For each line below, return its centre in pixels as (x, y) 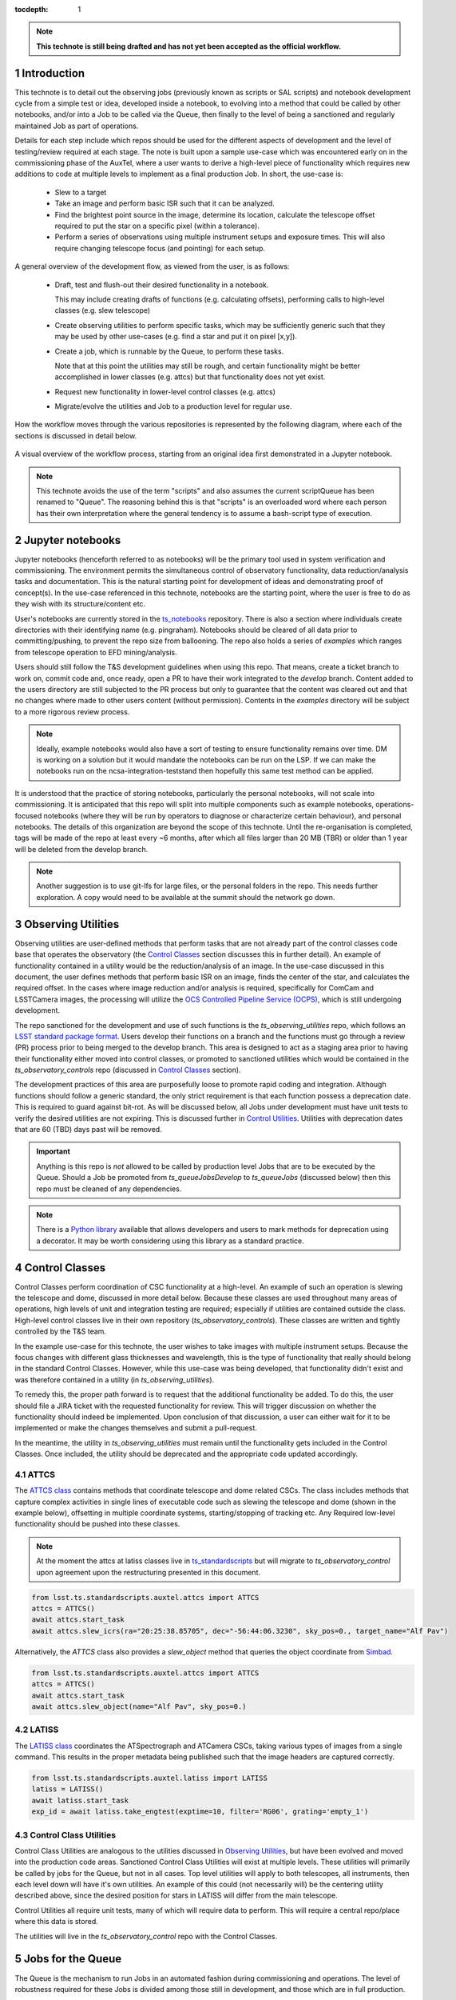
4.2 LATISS (37, 1730)
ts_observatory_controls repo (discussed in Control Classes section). (128, 1070)
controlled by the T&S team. (61, 1331)
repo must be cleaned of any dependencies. (109, 1189)
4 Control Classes (60, 1268)
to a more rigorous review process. (72, 711)
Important (54, 1151)
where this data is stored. (57, 1922)
